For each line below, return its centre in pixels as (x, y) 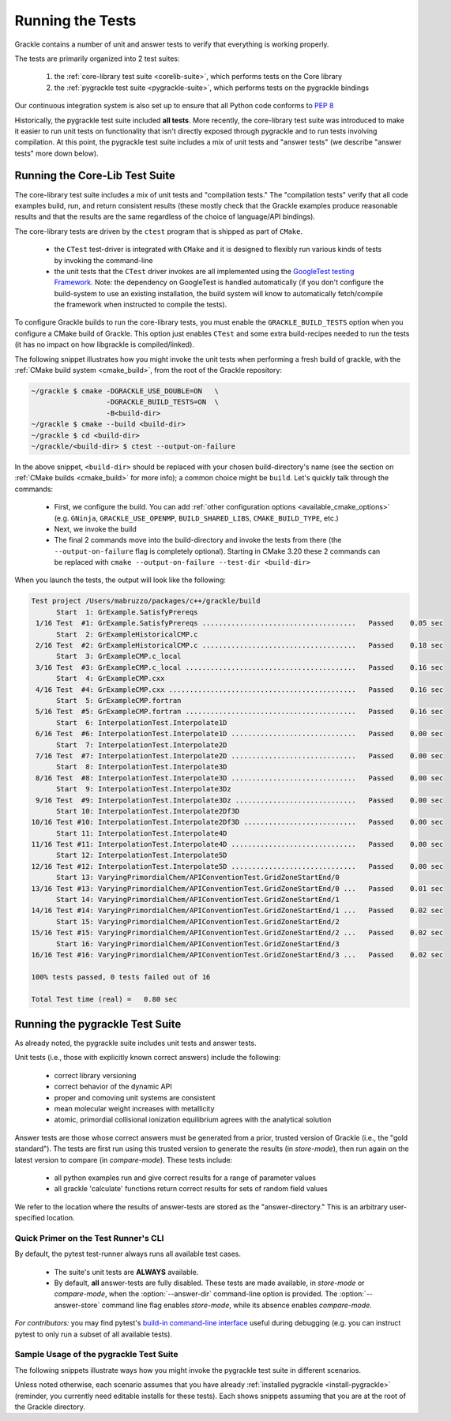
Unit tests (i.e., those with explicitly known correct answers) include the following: (148, 1058)
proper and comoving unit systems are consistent (135, 1097)
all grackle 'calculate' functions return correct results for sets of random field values (191, 1189)
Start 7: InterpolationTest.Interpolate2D (142, 745)
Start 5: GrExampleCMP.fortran (119, 700)
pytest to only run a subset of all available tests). (94, 1334)
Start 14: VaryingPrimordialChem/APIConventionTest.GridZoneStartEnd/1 (198, 900)
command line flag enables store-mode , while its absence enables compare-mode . (237, 1305)
